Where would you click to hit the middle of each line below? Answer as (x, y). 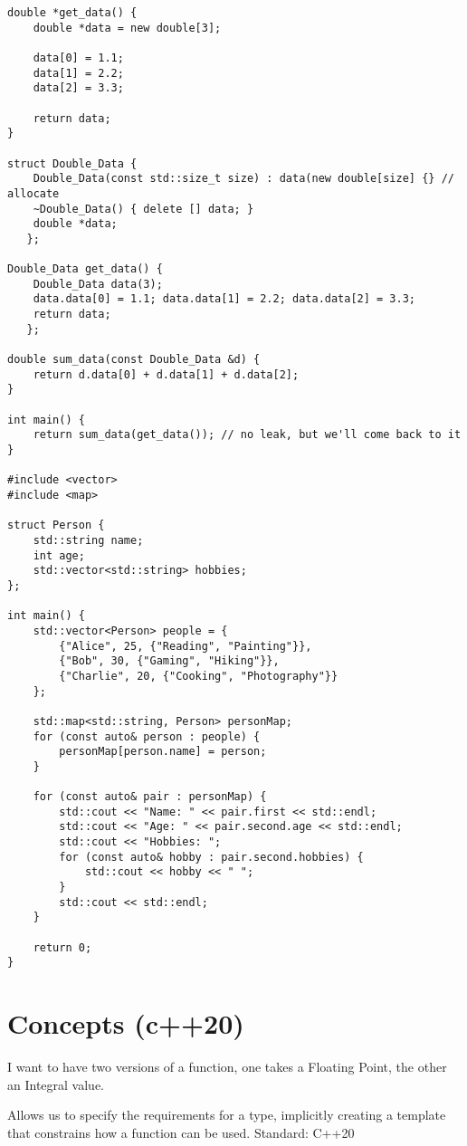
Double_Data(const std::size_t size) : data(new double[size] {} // (243, 179)
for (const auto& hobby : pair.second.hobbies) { (211, 857)
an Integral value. (56, 1084)
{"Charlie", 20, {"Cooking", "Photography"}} (199, 676)
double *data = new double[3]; (127, 28)
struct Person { (56, 525)
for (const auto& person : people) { (147, 736)
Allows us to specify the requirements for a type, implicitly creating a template (227, 1115)
